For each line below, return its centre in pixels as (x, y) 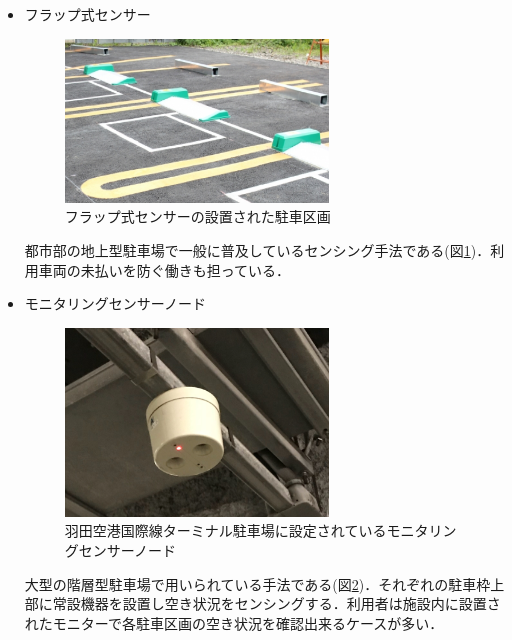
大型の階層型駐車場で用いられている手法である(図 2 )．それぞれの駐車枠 (257, 583)
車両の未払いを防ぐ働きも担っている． (164, 269)
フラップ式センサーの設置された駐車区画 (197, 216)
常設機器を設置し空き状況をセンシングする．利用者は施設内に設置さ (276, 603)
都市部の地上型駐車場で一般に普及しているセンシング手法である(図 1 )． (257, 249)
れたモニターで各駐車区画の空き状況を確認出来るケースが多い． (234, 622)
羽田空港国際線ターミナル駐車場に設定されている (225, 530)
